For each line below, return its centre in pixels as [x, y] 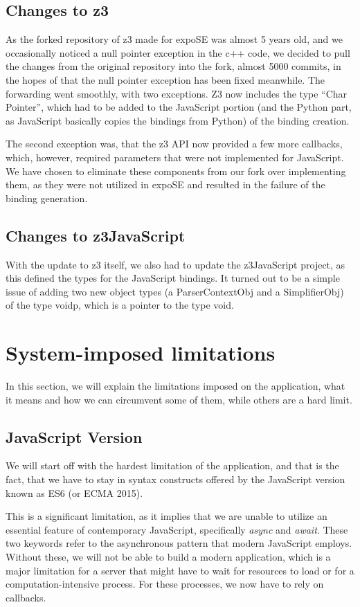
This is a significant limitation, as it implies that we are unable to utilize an [166, 516]
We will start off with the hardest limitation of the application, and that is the [172, 465]
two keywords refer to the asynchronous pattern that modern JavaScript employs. [179, 543]
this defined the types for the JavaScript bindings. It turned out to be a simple [173, 278]
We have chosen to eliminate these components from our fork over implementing [176, 171]
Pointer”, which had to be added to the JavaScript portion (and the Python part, [179, 107]
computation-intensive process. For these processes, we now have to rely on [165, 584]
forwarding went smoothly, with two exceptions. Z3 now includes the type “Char [177, 93]
